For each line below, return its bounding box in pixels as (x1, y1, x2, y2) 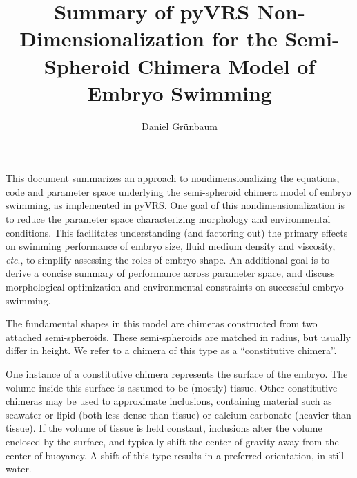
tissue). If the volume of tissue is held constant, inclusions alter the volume (6, 421, 322, 435)
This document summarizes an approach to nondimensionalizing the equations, (6, 171, 340, 185)
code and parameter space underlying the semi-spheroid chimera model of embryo (6, 184, 351, 199)
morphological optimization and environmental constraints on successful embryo (6, 279, 344, 294)
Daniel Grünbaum (141, 118, 218, 133)
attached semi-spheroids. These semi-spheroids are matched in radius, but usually (6, 329, 351, 344)
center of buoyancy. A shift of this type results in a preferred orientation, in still (6, 448, 345, 462)
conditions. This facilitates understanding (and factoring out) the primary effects (6, 225, 348, 239)
